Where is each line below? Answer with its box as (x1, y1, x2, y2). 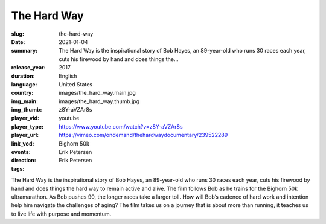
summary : (11, 47, 38, 54)
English (59, 72, 77, 80)
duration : (11, 72, 36, 80)
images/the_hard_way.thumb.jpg (59, 97, 140, 105)
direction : (11, 157, 36, 164)
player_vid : (11, 115, 39, 122)
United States (59, 80, 93, 88)
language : (11, 80, 37, 88)
